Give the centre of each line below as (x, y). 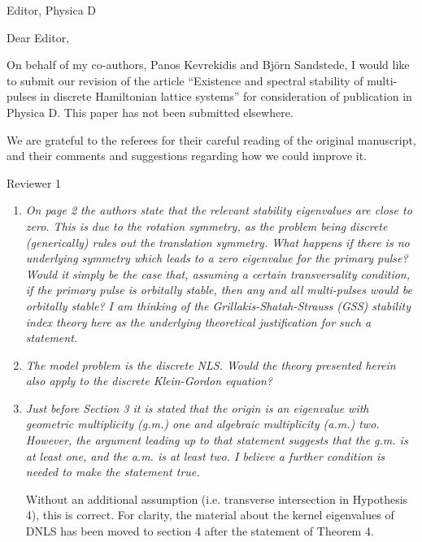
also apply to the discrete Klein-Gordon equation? (149, 381)
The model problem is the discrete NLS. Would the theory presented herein (211, 364)
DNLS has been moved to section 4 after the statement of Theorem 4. (200, 531)
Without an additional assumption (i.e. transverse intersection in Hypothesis (217, 499)
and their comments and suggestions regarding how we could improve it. (187, 156)
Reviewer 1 (34, 182)
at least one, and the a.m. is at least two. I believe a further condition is (205, 455)
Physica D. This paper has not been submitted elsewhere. (150, 112)
